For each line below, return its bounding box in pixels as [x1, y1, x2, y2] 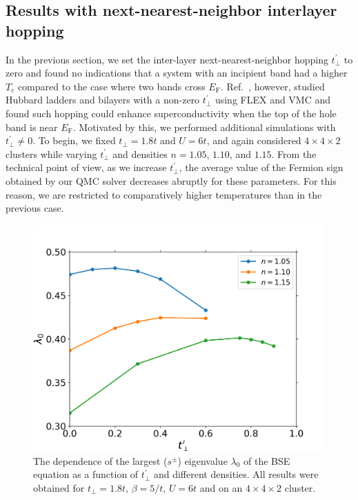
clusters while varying [6, 146, 97, 161]
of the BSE [243, 453, 290, 468]
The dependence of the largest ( [33, 453, 168, 468]
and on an [199, 480, 243, 494]
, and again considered [206, 133, 301, 148]
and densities [112, 146, 168, 161]
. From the [271, 146, 317, 161]
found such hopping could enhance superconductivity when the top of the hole [6, 106, 337, 120]
